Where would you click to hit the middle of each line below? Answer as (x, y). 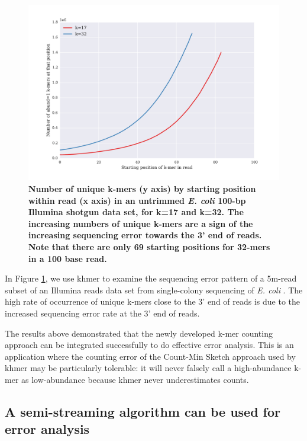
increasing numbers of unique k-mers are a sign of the (141, 223)
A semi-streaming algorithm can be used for (143, 411)
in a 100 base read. (68, 258)
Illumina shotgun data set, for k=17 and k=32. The (136, 212)
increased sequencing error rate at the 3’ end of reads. (102, 313)
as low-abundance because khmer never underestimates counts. (135, 379)
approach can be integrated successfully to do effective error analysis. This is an (149, 345)
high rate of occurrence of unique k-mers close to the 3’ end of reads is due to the (153, 301)
